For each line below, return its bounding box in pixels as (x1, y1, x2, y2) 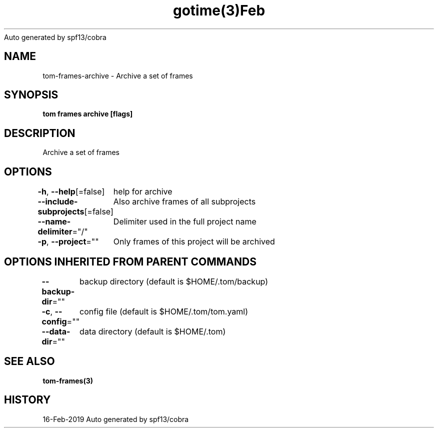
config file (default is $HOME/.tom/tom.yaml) (79, 306, 248, 316)
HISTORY (4, 393, 51, 406)
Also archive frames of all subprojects (113, 196, 256, 207)
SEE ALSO (4, 355, 55, 368)
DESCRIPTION (4, 126, 75, 139)
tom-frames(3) (42, 376, 93, 385)
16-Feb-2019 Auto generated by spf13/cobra (42, 414, 189, 423)
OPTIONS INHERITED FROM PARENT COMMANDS (4, 255, 256, 268)
